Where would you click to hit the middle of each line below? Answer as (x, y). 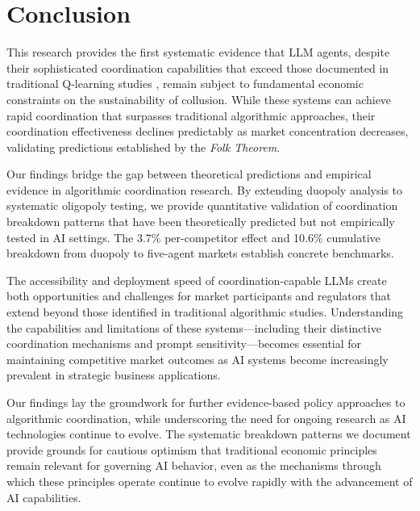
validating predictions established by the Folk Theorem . (143, 147)
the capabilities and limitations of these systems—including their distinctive (194, 327)
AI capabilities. (44, 497)
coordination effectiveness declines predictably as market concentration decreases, (208, 131)
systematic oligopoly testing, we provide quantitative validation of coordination (202, 205)
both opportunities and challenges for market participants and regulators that (199, 296)
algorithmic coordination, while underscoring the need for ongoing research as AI (206, 418)
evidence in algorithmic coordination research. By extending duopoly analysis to (205, 189)
